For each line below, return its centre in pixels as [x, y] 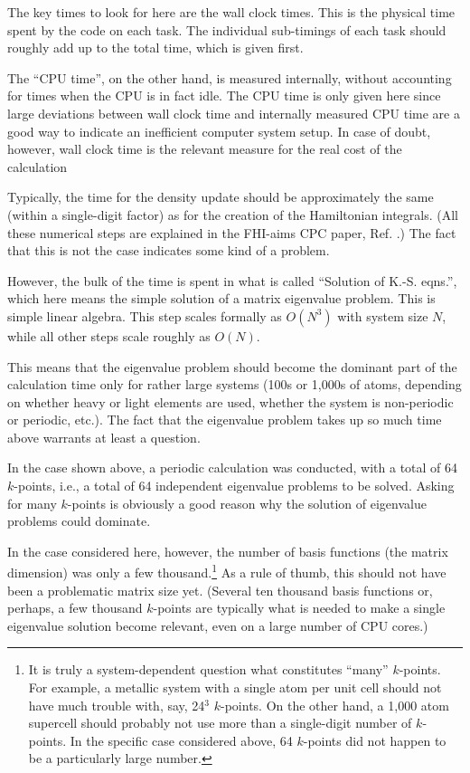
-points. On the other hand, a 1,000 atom [335, 705]
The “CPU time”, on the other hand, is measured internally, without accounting [230, 77]
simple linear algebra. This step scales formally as [145, 315]
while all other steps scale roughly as [109, 335]
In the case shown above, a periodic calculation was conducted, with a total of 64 [233, 468]
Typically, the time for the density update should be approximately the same [221, 197]
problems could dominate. [79, 521]
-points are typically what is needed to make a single [299, 608]
